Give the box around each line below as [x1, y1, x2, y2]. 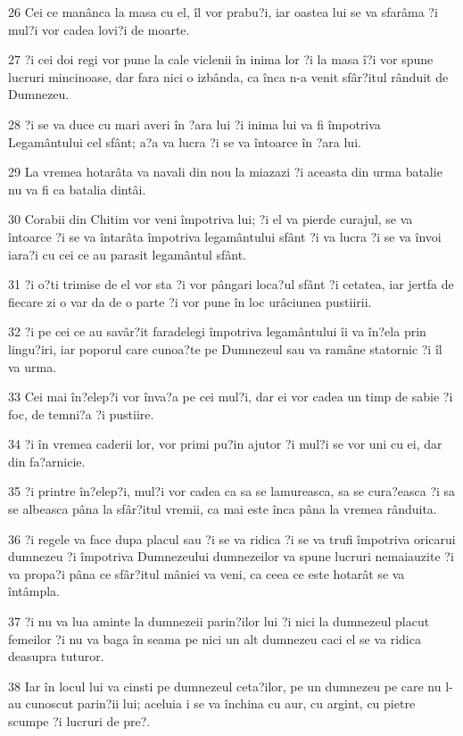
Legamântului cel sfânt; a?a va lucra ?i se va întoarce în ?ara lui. [8, 132, 361, 151]
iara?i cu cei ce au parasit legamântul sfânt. [8, 244, 246, 263]
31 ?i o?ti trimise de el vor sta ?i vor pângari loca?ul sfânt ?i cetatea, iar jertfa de [8, 275, 454, 294]
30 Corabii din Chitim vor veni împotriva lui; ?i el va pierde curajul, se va [8, 210, 413, 228]
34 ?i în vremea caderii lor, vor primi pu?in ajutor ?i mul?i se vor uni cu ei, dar [8, 434, 442, 453]
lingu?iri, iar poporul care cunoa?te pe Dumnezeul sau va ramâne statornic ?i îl [8, 339, 442, 358]
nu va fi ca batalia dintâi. [8, 179, 146, 198]
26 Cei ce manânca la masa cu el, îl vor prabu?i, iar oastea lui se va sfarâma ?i [8, 3, 438, 21]
